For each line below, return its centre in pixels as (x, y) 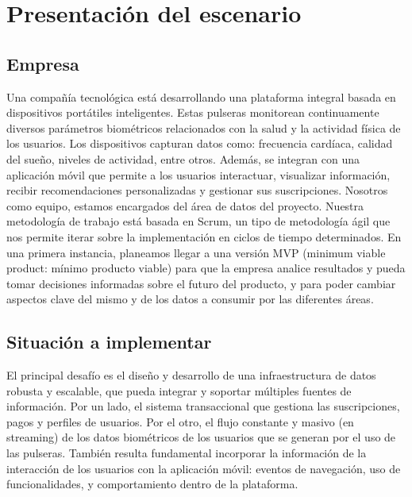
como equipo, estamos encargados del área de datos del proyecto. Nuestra (185, 205)
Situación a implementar (109, 342)
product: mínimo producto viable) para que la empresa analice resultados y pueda (206, 268)
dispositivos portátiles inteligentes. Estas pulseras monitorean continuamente (193, 112)
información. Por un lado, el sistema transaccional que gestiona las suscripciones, (203, 406)
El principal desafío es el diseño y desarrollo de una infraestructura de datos (191, 375)
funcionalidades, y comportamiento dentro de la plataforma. (152, 484)
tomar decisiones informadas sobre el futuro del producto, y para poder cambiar (201, 283)
